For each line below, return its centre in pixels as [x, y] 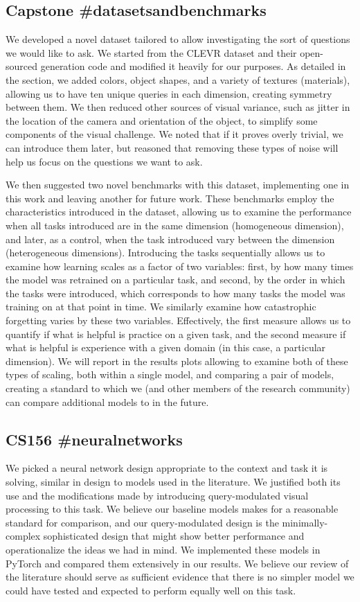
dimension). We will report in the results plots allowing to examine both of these [177, 361]
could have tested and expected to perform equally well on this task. [151, 590]
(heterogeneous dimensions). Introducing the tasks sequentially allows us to [165, 253]
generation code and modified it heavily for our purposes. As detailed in [193, 66]
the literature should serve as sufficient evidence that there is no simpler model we [180, 577]
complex [23, 536]
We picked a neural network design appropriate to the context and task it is [167, 468]
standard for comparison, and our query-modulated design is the [142, 522]
